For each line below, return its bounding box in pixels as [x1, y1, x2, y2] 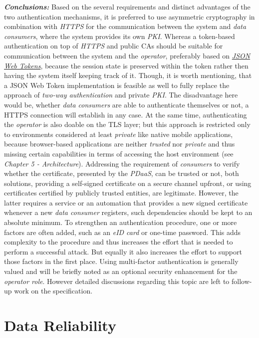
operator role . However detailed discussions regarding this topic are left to [4, 275, 230, 286]
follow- [232, 275, 252, 286]
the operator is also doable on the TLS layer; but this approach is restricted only [4, 119, 251, 129]
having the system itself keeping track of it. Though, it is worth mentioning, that [4, 70, 252, 80]
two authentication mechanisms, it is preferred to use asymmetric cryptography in [4, 11, 255, 21]
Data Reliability [4, 315, 116, 335]
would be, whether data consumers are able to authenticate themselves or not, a [4, 99, 249, 109]
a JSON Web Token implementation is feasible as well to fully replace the [4, 79, 230, 90]
